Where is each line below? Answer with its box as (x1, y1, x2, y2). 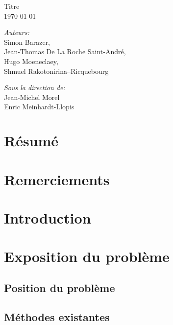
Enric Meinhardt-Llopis (4, 101, 74, 112)
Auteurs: (4, 27, 29, 37)
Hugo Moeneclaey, (4, 56, 58, 66)
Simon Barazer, (4, 36, 50, 47)
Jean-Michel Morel (4, 92, 60, 102)
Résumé (4, 130, 59, 151)
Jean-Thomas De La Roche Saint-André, (4, 46, 126, 57)
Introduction (4, 207, 91, 227)
